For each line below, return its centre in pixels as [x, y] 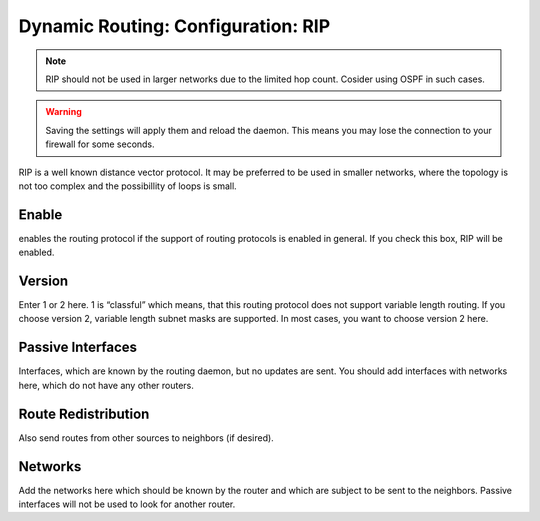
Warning [63, 112]
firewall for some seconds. [100, 144]
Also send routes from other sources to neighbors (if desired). [146, 437]
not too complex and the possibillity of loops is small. [127, 186]
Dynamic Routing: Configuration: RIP [174, 26]
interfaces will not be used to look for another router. [127, 504]
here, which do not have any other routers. [106, 385]
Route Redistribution [84, 413]
